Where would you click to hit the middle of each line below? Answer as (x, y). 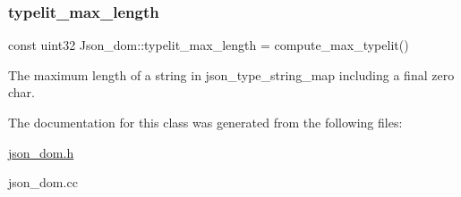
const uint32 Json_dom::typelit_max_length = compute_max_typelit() (209, 45)
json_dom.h (41, 152)
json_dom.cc (43, 182)
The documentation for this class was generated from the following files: (205, 122)
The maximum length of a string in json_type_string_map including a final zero (231, 74)
